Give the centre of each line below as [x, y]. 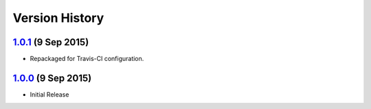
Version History [58, 18]
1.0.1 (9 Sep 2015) [51, 42]
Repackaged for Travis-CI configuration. [87, 59]
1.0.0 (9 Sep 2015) [52, 78]
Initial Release [49, 94]
